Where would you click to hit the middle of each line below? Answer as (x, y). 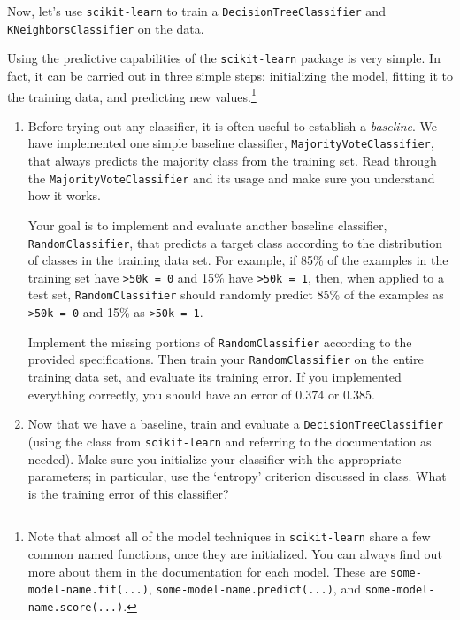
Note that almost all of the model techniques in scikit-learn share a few (229, 536)
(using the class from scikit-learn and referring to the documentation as (230, 441)
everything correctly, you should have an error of (160, 394)
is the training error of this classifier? (128, 493)
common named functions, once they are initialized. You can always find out (235, 553)
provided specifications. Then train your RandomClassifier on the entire (226, 359)
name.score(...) (76, 607)
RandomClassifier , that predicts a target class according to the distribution (235, 242)
